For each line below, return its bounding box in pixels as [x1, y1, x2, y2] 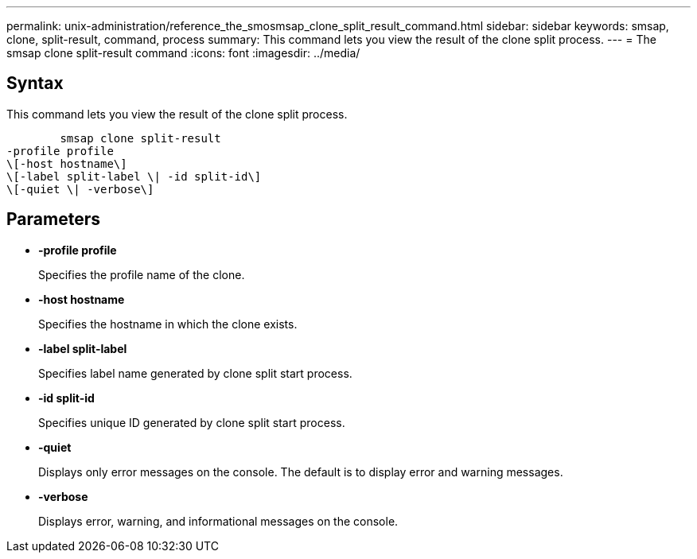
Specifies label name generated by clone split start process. [38, 366, 352, 380]
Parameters [6, 209, 100, 230]
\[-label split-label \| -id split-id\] [6, 169, 262, 183]
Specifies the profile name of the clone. [38, 267, 245, 281]
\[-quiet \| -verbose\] [6, 182, 154, 196]
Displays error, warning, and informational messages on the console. [38, 514, 399, 528]
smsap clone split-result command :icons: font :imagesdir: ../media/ [6, 46, 360, 60]
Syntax [6, 73, 64, 94]
